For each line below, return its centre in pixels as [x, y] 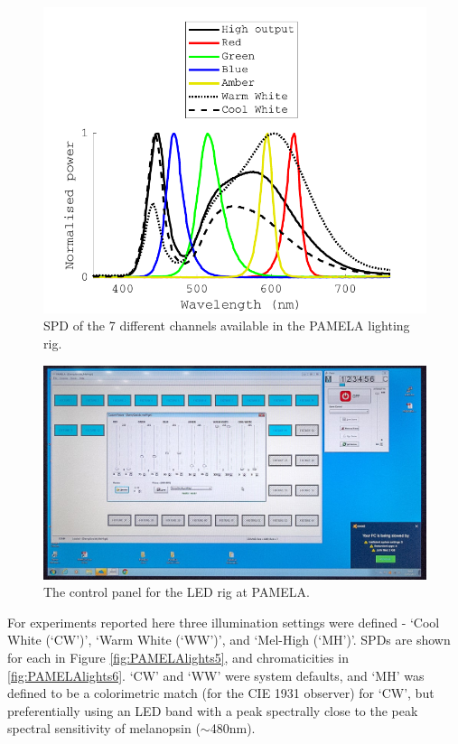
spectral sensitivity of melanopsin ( [104, 728]
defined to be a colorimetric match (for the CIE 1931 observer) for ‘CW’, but [221, 693]
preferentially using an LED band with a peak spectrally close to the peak [213, 710]
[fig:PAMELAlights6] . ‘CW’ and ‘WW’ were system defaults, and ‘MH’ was [216, 675]
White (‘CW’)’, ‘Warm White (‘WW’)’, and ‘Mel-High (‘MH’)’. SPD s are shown [229, 640]
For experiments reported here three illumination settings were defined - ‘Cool [224, 622]
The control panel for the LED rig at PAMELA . [177, 592]
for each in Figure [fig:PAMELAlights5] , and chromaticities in [178, 658]
